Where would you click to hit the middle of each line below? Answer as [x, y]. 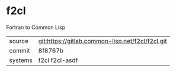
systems [21, 60]
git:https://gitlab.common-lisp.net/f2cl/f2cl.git [103, 41]
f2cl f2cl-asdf [58, 60]
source [19, 41]
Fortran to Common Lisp [36, 27]
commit [20, 50]
